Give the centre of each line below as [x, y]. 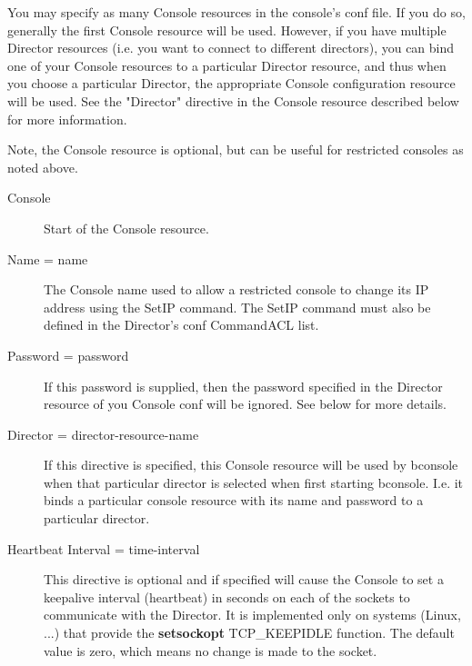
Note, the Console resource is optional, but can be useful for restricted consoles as [236, 149]
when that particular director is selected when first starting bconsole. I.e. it [254, 482]
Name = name [48, 258]
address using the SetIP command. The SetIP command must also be [237, 307]
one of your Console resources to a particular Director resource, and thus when [227, 65]
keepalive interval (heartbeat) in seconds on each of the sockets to [227, 596]
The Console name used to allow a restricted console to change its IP [236, 289]
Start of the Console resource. [126, 228]
